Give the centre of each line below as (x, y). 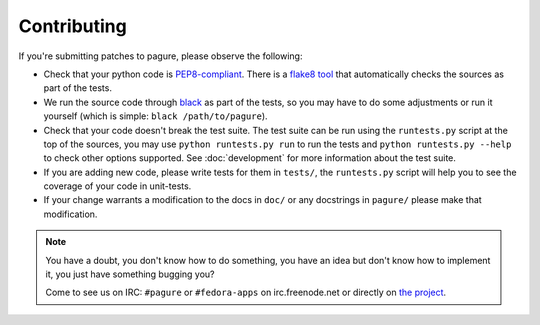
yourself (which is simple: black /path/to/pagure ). (156, 116)
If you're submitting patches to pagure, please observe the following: (160, 56)
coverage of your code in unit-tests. (117, 186)
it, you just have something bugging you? (130, 274)
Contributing (72, 26)
